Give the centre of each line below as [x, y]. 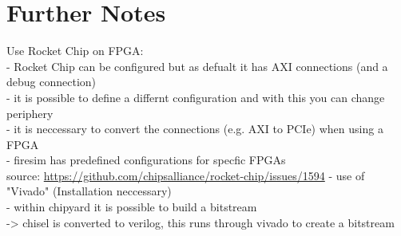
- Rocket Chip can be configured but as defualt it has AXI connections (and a [197, 66]
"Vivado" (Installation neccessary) [89, 191]
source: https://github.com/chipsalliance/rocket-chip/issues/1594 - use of [186, 175]
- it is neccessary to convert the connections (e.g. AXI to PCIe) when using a [195, 129]
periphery [30, 113]
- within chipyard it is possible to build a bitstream [132, 207]
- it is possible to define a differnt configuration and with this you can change [196, 97]
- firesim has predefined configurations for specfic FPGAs [146, 160]
